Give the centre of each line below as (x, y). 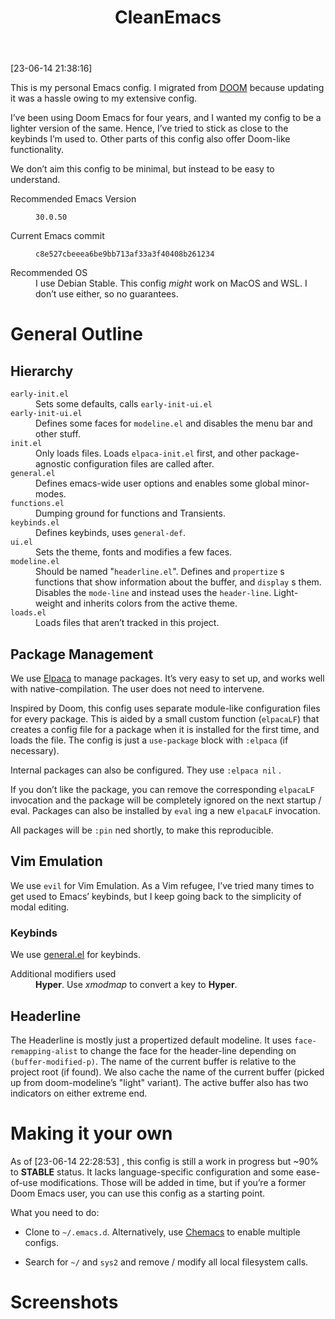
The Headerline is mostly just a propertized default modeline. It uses (151, 1040)
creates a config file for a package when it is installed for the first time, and (165, 729)
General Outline (76, 334)
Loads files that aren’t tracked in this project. (127, 623)
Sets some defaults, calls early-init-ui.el (124, 404)
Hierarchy (42, 371)
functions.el (37, 504)
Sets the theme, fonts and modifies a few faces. (134, 552)
